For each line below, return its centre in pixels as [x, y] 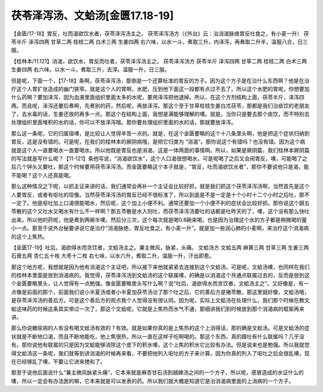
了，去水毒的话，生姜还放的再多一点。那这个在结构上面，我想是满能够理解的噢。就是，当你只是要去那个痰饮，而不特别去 [160, 114]
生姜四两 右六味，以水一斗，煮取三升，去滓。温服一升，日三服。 [90, 69]
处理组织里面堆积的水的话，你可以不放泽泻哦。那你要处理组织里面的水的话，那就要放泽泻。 [124, 122]
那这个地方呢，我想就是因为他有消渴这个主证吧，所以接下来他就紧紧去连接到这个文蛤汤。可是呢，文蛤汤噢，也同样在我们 [160, 267]
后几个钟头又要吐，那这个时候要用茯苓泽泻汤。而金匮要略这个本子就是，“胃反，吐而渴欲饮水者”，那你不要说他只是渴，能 [160, 167]
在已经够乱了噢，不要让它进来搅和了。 [58, 361]
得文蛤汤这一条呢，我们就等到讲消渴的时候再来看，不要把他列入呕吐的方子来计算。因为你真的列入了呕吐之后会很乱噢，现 [160, 353]
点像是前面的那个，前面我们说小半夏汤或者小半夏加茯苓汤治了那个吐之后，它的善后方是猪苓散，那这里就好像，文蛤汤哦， [160, 292]
